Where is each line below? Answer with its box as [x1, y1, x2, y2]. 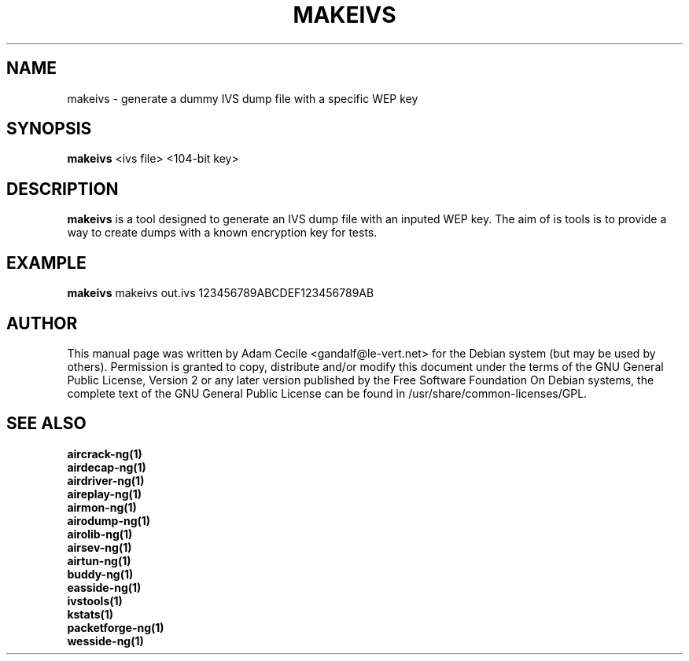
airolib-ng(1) [67, 527, 133, 541]
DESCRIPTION [6, 178, 119, 199]
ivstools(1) [67, 593, 123, 608]
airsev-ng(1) [67, 540, 132, 554]
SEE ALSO [6, 413, 87, 434]
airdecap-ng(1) [67, 460, 146, 474]
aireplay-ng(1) [67, 487, 142, 501]
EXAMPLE [6, 252, 87, 273]
